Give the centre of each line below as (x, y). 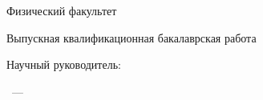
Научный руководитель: (64, 64)
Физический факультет (62, 10)
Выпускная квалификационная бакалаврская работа (131, 37)
